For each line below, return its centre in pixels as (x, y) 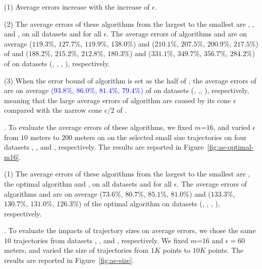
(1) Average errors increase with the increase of (77, 7)
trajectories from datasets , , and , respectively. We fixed (101, 240)
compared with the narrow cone (53, 110)
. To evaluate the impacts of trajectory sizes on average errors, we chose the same (130, 230)
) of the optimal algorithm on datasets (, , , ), (149, 204)
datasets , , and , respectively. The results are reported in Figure (104, 147)
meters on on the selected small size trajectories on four (161, 137)
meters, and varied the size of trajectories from (76, 250)
